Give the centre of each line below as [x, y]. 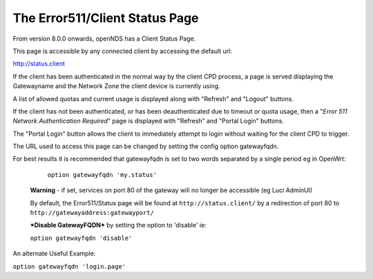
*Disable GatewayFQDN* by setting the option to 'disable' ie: [118, 225]
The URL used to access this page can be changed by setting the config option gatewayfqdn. [146, 146]
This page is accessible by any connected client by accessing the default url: [123, 51]
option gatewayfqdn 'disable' [81, 238]
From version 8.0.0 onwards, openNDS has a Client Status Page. [104, 39]
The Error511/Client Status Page [106, 18]
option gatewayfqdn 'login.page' [69, 266]
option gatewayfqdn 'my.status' [102, 175]
